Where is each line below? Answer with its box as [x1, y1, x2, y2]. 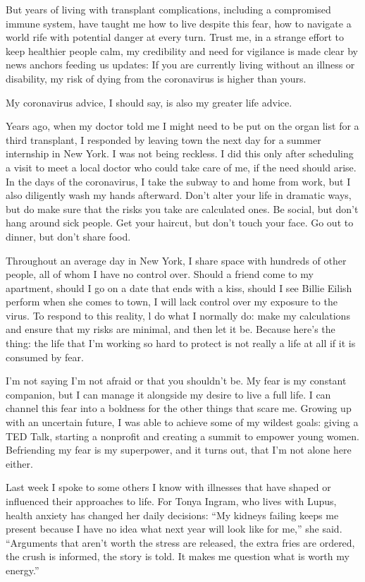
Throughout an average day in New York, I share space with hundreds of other [6, 253, 347, 267]
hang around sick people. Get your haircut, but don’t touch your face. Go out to [6, 215, 354, 230]
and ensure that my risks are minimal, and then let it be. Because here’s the [6, 322, 335, 337]
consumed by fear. [6, 349, 84, 364]
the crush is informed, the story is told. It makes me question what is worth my [6, 549, 349, 564]
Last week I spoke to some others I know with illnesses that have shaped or [6, 480, 331, 495]
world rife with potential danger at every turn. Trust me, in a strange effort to [6, 30, 344, 44]
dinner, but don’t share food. [6, 229, 131, 243]
